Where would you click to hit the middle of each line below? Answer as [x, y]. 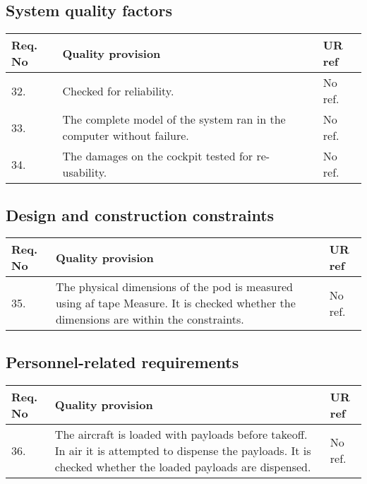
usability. [85, 172]
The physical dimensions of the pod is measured [174, 287]
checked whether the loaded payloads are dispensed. [183, 466]
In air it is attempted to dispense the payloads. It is [183, 450]
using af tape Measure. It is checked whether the [175, 303]
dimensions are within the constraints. [150, 319]
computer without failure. [126, 136]
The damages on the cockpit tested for [158, 156]
